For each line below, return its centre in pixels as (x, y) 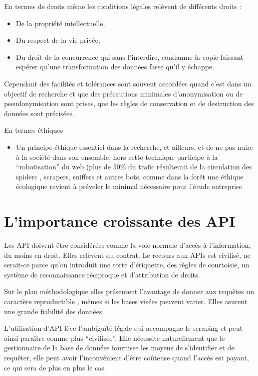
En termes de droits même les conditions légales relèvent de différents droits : (123, 6)
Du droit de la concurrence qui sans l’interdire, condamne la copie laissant (130, 57)
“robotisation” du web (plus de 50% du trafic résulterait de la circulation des (134, 167)
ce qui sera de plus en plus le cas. (55, 367)
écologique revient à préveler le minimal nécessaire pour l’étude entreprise (129, 186)
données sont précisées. (39, 113)
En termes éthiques (34, 130)
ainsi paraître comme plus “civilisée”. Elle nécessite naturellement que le (114, 338)
